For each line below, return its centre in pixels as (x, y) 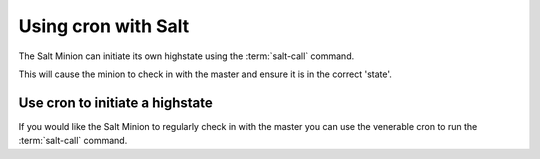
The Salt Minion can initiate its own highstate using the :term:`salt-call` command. (186, 56)
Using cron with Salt (104, 26)
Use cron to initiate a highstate (116, 102)
